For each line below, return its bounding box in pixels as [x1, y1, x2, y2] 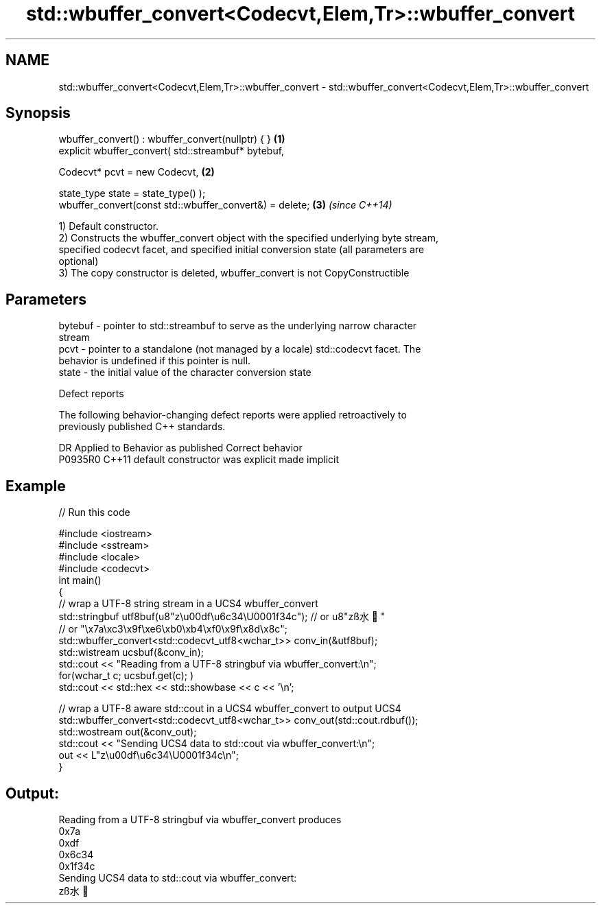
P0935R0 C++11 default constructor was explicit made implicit [58, 453, 340, 466]
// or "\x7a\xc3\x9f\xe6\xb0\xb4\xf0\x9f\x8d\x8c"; [58, 623, 287, 635]
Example [5, 477, 66, 495]
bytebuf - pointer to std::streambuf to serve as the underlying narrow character [58, 320, 417, 332]
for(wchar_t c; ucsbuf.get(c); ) [58, 670, 194, 682]
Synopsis [5, 104, 71, 122]
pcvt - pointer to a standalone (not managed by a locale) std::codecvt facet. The [58, 343, 421, 355]
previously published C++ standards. [58, 421, 226, 433]
